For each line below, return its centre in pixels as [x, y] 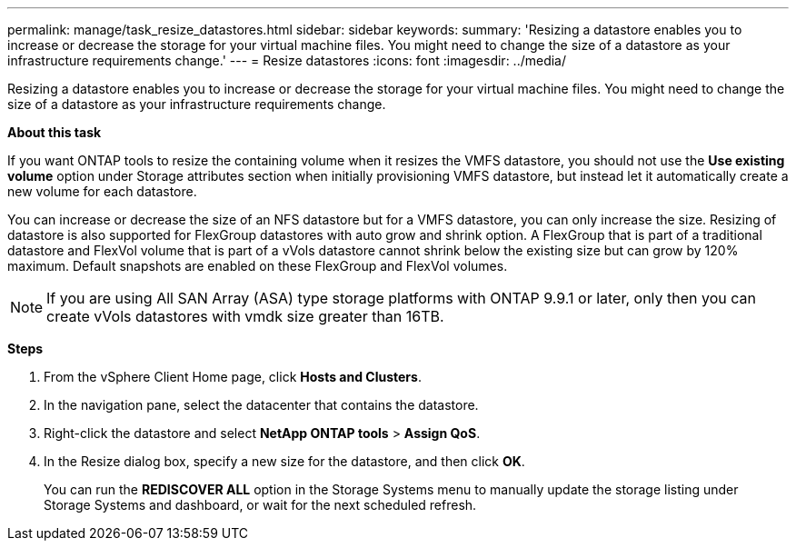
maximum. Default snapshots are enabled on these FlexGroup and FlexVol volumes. [258, 266]
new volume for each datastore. [102, 191]
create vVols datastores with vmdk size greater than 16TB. [245, 316]
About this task [55, 132]
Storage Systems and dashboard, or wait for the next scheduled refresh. [260, 505]
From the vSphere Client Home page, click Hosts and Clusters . [233, 377]
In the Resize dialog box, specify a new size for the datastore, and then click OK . [284, 461]
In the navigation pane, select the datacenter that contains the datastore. [261, 405]
